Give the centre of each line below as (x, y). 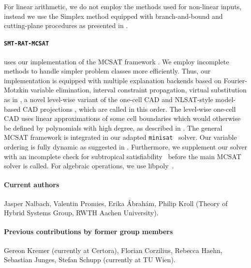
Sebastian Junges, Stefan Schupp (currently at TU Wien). (90, 260)
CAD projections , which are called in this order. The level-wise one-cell (129, 109)
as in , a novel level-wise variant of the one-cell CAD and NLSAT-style (109, 99)
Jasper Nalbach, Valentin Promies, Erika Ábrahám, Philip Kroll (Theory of (116, 203)
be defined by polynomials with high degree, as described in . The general (113, 127)
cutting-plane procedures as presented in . (66, 25)
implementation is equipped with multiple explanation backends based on (113, 80)
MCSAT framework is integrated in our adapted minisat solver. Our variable (120, 137)
